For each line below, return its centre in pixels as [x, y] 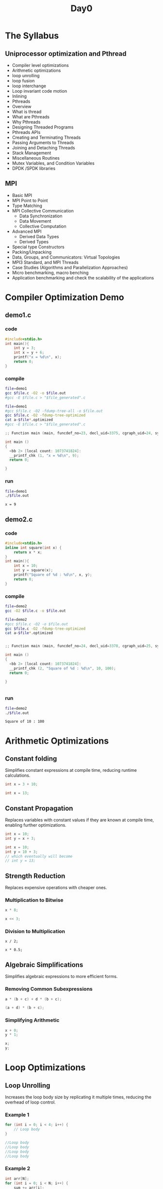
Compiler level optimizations [40, 65]
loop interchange [29, 86]
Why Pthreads [26, 122]
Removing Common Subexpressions [49, 989]
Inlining [19, 96]
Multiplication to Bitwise [34, 900]
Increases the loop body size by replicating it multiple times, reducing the [78, 1097]
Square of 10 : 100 [25, 722]
